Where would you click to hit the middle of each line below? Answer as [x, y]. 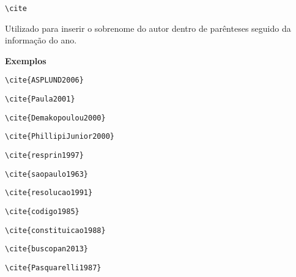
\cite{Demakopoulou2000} [55, 118]
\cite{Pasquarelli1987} [53, 268]
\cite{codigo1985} [42, 212]
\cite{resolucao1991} [49, 193]
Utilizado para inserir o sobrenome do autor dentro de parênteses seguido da [148, 28]
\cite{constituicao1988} [55, 230]
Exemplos [26, 60]
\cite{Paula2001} [40, 99]
